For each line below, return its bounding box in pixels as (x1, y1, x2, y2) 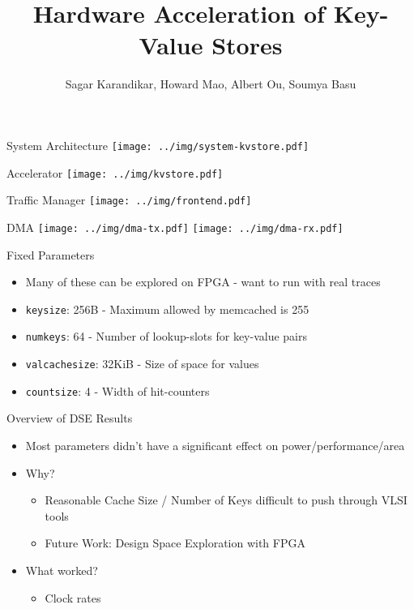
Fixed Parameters (6, 246, 95, 263)
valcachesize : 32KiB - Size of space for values (25, 355, 259, 372)
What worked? (25, 561, 98, 578)
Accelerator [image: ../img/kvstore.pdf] (6, 164, 224, 181)
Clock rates (45, 589, 101, 606)
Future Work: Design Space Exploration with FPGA (45, 534, 305, 551)
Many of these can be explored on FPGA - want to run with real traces (25, 273, 381, 290)
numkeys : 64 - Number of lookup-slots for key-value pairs (25, 328, 307, 345)
